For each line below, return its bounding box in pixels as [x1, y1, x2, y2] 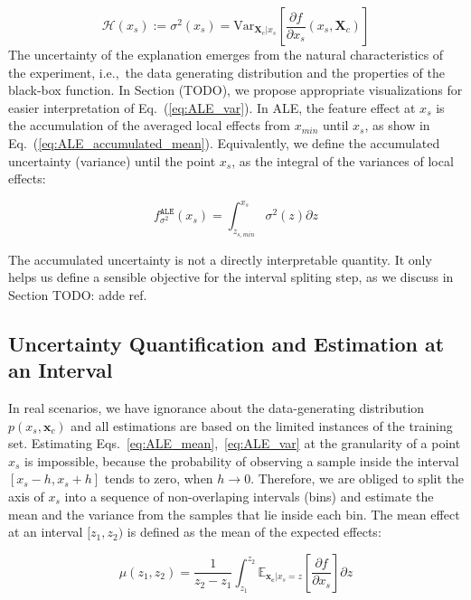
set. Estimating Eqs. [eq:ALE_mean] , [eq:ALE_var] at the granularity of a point [8, 434, 461, 453]
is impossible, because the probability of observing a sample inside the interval [24, 451, 459, 470]
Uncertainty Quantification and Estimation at [8, 329, 445, 357]
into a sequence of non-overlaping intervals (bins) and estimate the [64, 487, 434, 506]
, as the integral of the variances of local [231, 151, 454, 170]
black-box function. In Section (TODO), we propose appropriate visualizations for [8, 80, 463, 99]
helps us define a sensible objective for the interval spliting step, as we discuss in [8, 267, 454, 286]
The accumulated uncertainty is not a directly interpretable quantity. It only [8, 249, 432, 268]
